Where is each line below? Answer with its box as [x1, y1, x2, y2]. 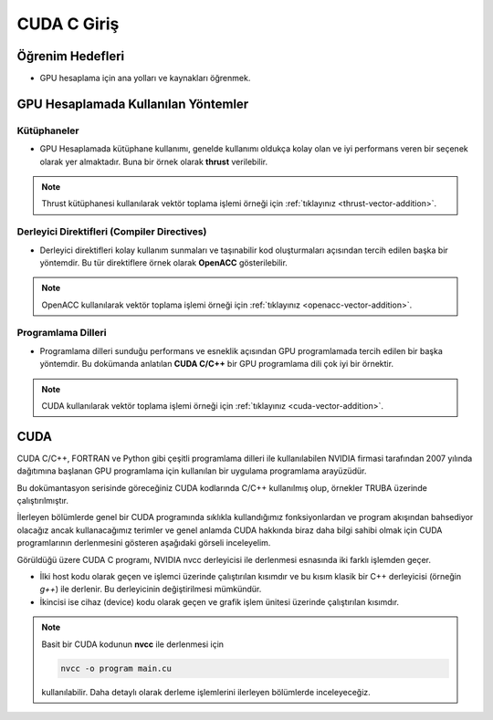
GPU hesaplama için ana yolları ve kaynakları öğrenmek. [39, 73, 251, 84]
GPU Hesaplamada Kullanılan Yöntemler [16, 96, 249, 111]
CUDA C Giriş [16, 14, 120, 34]
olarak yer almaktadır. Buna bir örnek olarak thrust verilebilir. [39, 156, 268, 167]
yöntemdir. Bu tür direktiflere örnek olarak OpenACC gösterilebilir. [39, 256, 288, 268]
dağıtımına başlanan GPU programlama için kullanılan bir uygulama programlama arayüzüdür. [16, 465, 367, 476]
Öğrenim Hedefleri [16, 48, 125, 64]
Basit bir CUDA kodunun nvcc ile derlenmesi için [41, 639, 224, 650]
